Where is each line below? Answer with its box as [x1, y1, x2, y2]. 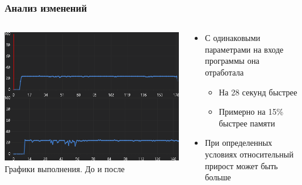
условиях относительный [205, 148, 294, 160]
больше [205, 171, 231, 183]
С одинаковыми [205, 32, 260, 44]
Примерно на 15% [219, 105, 284, 118]
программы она [205, 54, 260, 67]
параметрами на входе [205, 43, 284, 55]
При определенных [205, 136, 273, 149]
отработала [205, 66, 244, 78]
